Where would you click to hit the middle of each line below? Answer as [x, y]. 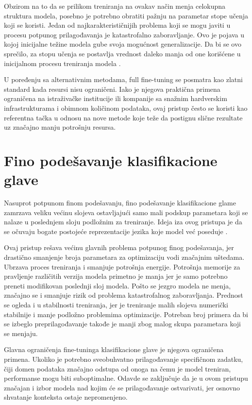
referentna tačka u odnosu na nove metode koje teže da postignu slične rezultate [123, 117]
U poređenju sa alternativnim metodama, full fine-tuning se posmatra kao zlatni [123, 79]
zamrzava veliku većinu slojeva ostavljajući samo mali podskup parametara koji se [126, 212]
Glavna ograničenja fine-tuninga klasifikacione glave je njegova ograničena [114, 349]
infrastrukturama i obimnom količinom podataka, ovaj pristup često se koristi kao [126, 108]
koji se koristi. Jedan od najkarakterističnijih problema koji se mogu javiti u [117, 25]
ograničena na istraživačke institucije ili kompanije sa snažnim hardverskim [116, 98]
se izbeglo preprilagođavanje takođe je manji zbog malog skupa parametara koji [122, 324]
